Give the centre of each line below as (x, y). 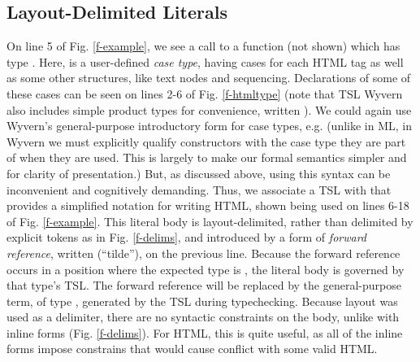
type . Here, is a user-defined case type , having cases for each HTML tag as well (205, 61)
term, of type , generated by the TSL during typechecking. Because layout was (202, 301)
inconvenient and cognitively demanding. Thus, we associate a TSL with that (199, 189)
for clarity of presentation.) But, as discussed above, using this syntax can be (199, 173)
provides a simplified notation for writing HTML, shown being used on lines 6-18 (208, 205)
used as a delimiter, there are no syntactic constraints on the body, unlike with (203, 317)
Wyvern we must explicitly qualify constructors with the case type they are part (206, 141)
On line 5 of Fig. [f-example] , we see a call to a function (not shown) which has (204, 46)
